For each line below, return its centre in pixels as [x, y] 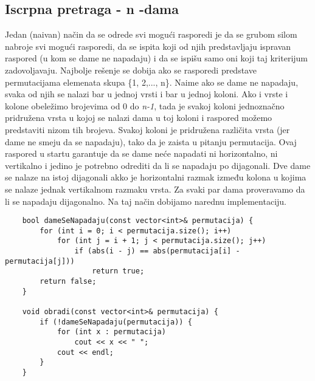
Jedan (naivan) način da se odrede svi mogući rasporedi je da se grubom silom [151, 34]
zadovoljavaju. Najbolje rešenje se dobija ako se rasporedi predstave [131, 70]
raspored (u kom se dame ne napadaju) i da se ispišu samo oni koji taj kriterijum [157, 58]
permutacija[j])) [40, 261]
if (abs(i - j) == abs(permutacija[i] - [157, 251]
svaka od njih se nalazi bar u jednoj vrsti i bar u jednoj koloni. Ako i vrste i [147, 94]
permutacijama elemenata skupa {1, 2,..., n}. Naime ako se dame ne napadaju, [152, 82]
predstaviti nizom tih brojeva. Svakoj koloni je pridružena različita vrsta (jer [147, 129]
